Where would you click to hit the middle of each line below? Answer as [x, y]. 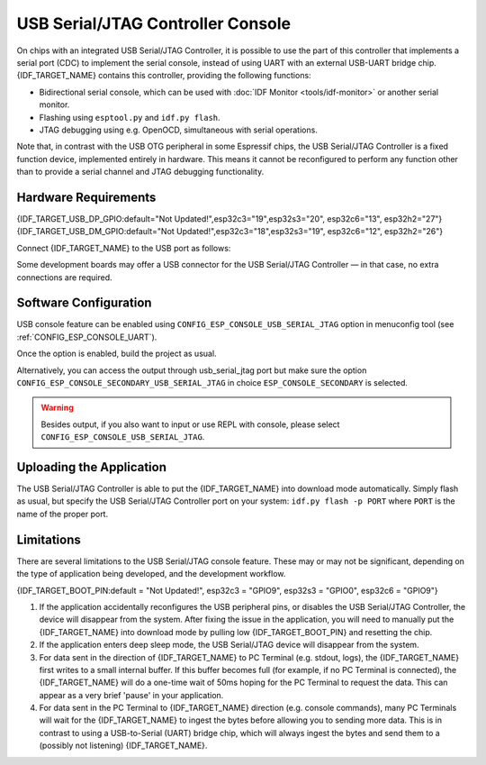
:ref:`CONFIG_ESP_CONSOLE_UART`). [87, 337]
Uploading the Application [91, 467]
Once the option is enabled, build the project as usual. [117, 354]
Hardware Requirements [86, 197]
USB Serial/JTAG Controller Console [154, 23]
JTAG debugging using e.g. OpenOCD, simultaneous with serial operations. [179, 130]
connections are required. [64, 277]
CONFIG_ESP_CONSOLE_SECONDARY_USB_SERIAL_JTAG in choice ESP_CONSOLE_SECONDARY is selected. [212, 382]
